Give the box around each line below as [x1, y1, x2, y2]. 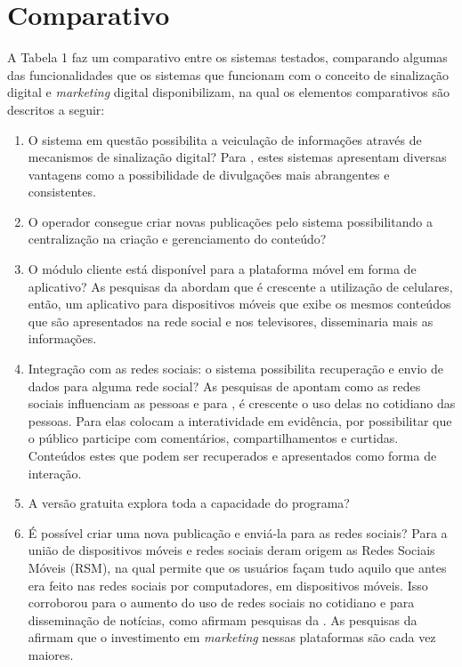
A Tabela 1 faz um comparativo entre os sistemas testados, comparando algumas [7, 48, 448, 67]
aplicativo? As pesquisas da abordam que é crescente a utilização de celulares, [28, 277, 453, 295]
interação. [28, 463, 82, 482]
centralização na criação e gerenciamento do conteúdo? [28, 229, 327, 248]
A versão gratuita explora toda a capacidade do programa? [28, 494, 350, 512]
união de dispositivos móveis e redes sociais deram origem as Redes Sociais [28, 541, 435, 559]
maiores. [28, 645, 74, 663]
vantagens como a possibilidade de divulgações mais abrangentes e [28, 165, 390, 183]
